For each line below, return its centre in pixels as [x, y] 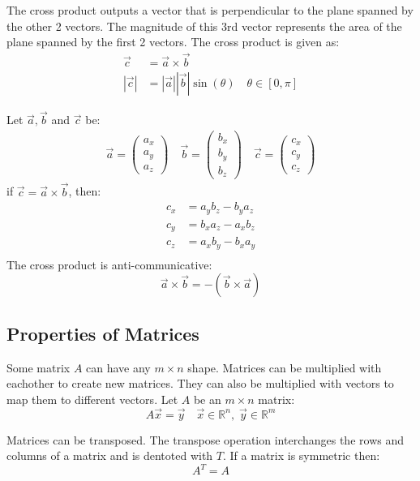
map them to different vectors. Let [92, 399]
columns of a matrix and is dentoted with [110, 455]
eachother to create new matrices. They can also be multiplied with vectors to [200, 383]
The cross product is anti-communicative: [109, 264]
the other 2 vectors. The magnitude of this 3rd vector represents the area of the [204, 26]
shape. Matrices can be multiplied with [285, 367]
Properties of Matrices [103, 333]
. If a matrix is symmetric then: [302, 455]
